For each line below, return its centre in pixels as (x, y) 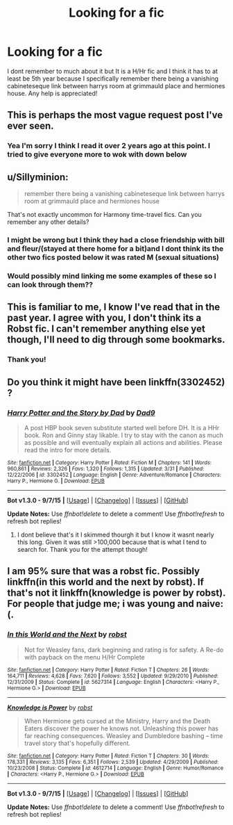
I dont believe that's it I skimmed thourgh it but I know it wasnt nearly (115, 534)
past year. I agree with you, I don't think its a (104, 318)
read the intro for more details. (68, 450)
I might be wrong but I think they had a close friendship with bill (116, 240)
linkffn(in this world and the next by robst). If (106, 582)
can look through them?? (50, 284)
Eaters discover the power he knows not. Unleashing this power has (121, 728)
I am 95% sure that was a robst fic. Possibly (103, 571)
